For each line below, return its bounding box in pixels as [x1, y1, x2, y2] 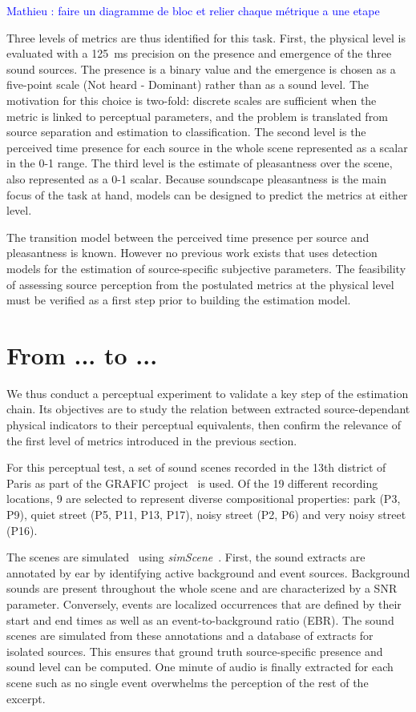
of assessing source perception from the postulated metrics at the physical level [6, 276, 394, 292]
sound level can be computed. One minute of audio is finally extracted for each [6, 658, 394, 675]
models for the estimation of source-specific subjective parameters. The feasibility [6, 259, 406, 276]
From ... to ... [6, 338, 158, 371]
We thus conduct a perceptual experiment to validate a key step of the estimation [6, 384, 409, 401]
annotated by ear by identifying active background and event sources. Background [6, 564, 410, 581]
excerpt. [6, 690, 46, 706]
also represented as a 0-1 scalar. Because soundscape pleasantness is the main [6, 170, 386, 187]
